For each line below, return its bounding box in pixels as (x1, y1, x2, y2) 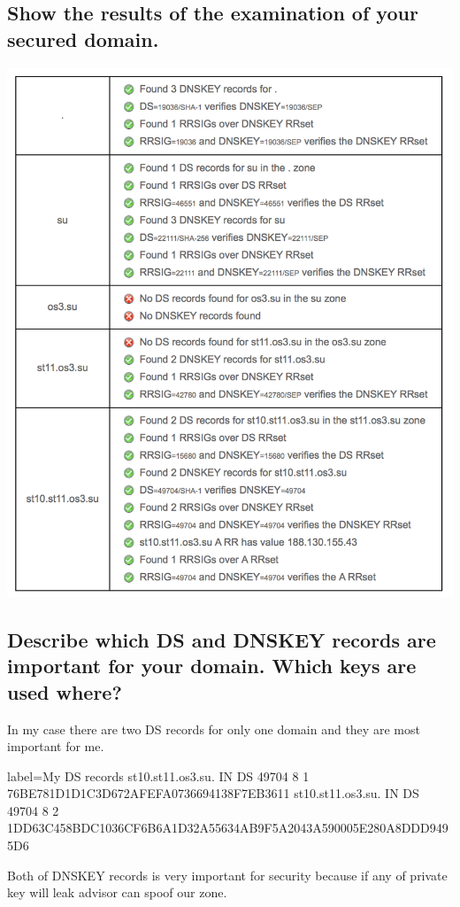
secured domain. (7, 25, 159, 52)
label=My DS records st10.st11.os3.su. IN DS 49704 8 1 (7, 766, 310, 785)
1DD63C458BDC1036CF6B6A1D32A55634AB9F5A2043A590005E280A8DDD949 (7, 818, 448, 837)
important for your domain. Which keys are (7, 652, 417, 679)
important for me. (7, 737, 104, 756)
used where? (7, 678, 122, 705)
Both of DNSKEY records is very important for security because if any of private (7, 865, 448, 884)
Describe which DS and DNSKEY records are (7, 625, 436, 653)
